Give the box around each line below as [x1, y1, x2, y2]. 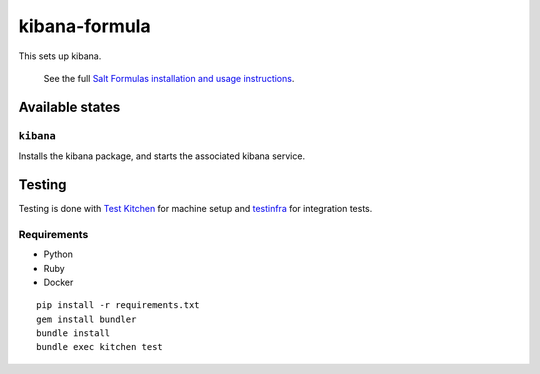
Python [43, 248, 74, 260]
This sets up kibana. [18, 50, 102, 62]
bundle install [36, 328, 111, 339]
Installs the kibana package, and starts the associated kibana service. [18, 150, 305, 162]
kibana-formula [18, 15, 151, 37]
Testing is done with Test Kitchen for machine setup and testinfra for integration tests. [18, 203, 373, 214]
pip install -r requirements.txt [36, 300, 200, 311]
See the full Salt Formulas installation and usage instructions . [43, 72, 295, 84]
